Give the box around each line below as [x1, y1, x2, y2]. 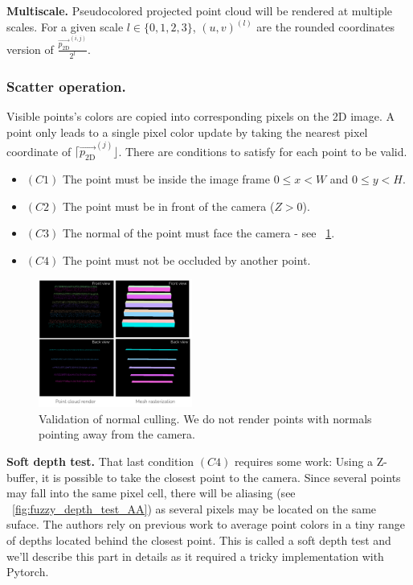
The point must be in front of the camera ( [62, 197, 275, 214]
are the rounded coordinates [256, 19, 395, 35]
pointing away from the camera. [39, 426, 195, 443]
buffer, [6, 468, 39, 485]
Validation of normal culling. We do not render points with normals [39, 410, 372, 426]
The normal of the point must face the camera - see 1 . [62, 225, 335, 241]
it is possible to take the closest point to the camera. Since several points [41, 468, 401, 485]
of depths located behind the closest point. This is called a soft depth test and [6, 532, 391, 549]
